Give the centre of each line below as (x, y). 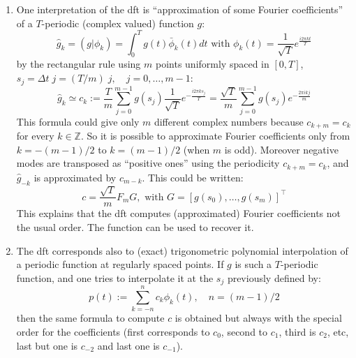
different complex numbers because (229, 121)
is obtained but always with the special (258, 318)
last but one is (47, 345)
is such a (253, 264)
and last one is (128, 345)
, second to (244, 331)
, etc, (338, 331)
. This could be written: (193, 177)
